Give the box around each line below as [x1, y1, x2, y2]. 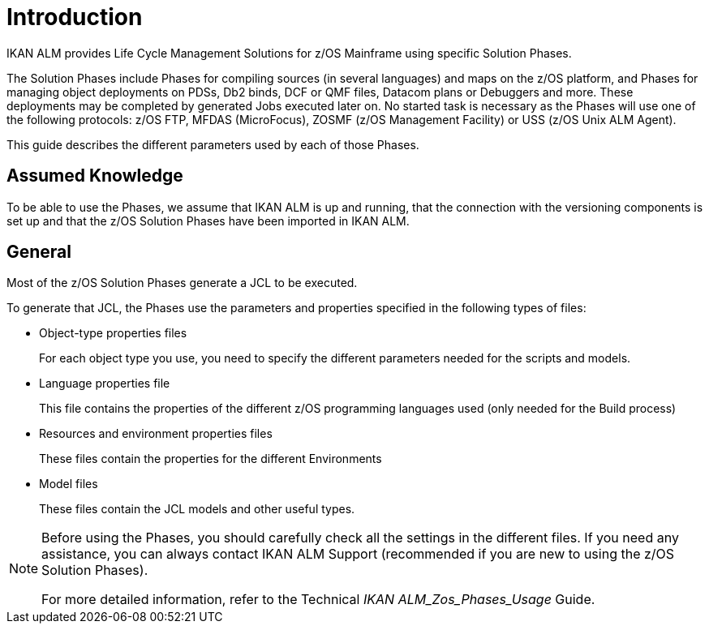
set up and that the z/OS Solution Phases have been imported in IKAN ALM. [6, 213, 410, 228]
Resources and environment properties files [39, 426, 273, 441]
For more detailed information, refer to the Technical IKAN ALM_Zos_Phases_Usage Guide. [41, 591, 595, 608]
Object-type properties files [39, 326, 187, 341]
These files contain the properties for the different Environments [39, 452, 382, 466]
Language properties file [39, 376, 170, 391]
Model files [39, 477, 98, 491]
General [6, 242, 72, 263]
